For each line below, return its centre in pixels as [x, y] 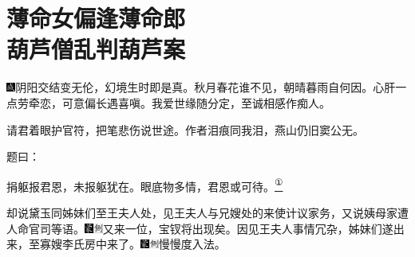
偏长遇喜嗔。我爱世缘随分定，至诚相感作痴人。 [207, 102]
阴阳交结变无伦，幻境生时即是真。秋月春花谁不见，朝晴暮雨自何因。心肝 [206, 87]
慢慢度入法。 [192, 244]
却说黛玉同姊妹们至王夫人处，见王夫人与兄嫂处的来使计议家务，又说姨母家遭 [207, 212]
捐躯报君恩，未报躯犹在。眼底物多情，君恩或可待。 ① [145, 185]
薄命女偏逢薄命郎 [96, 18]
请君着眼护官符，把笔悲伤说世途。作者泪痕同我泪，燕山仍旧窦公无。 [185, 129]
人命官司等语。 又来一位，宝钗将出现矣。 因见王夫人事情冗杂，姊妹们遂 [200, 228]
